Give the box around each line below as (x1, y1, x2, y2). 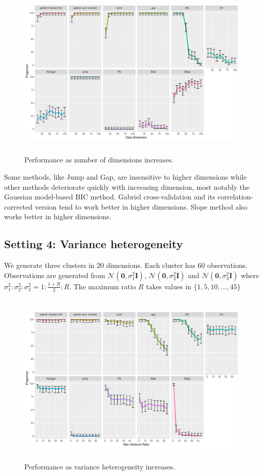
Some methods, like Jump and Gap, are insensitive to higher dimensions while (4, 171, 247, 182)
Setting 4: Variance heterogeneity (4, 236, 183, 252)
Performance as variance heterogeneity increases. (24, 461, 175, 471)
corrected (4, 201, 33, 212)
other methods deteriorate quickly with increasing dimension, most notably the (4, 181, 250, 192)
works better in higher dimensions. (4, 211, 111, 222)
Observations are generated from (4, 269, 105, 280)
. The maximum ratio (69, 281, 136, 291)
